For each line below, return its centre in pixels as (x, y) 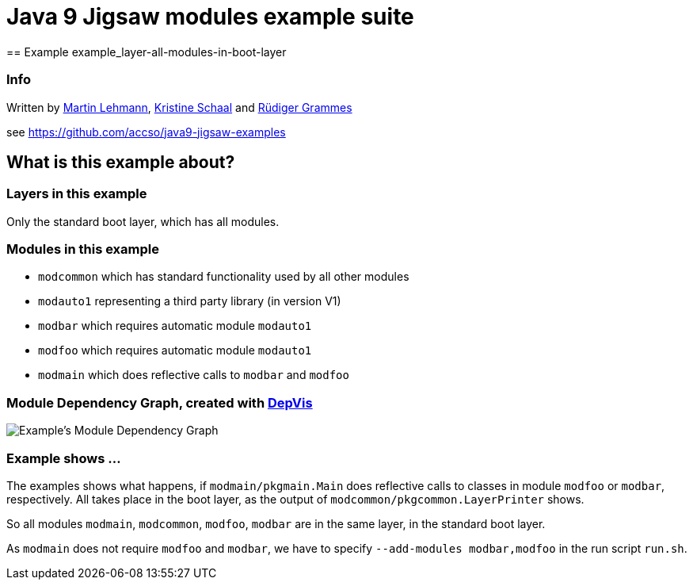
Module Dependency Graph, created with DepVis (160, 402)
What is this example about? (121, 162)
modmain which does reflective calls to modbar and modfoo (194, 375)
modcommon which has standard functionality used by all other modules (224, 277)
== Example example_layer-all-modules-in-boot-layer (147, 52)
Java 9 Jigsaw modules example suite (210, 17)
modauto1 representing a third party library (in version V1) (190, 301)
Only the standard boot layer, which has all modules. (143, 221)
